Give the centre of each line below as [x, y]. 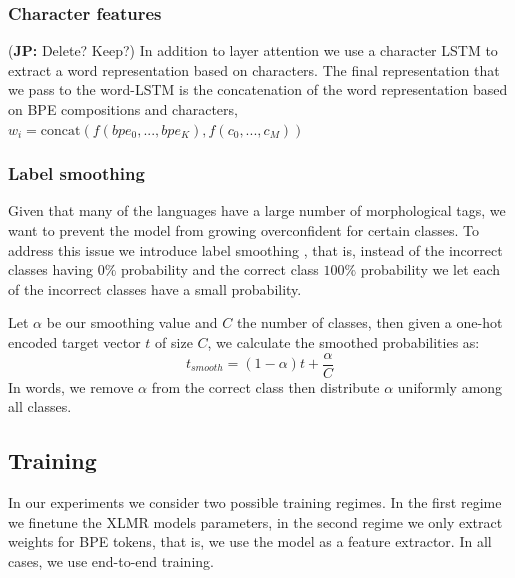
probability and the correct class [219, 269]
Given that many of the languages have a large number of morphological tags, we [257, 210]
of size [174, 341]
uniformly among [450, 386]
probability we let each [430, 269]
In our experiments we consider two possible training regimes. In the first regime [255, 502]
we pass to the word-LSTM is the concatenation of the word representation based [258, 89]
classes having [50, 269]
